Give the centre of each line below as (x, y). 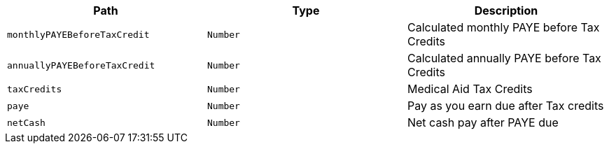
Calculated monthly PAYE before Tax (503, 27)
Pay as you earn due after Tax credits (505, 106)
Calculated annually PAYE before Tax (504, 58)
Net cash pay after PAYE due (483, 122)
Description (506, 10)
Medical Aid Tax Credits (470, 89)
